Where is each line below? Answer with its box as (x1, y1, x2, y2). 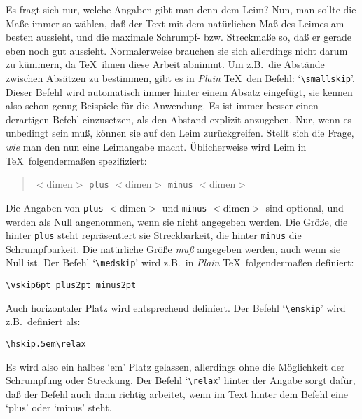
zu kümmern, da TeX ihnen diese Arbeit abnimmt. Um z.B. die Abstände (6, 57, 325, 71)
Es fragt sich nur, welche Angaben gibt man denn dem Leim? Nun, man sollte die (6, 2, 356, 16)
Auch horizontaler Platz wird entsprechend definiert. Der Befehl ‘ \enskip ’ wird (6, 300, 346, 315)
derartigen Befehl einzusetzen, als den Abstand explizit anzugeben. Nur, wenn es (6, 111, 352, 126)
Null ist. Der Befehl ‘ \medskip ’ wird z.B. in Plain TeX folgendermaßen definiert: (6, 255, 354, 270)
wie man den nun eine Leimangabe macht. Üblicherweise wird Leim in (6, 139, 307, 153)
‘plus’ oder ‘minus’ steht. (6, 400, 112, 415)
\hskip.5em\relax (6, 338, 86, 349)
